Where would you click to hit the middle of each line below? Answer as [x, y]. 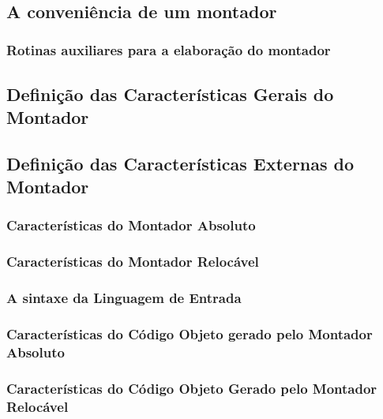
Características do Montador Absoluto [131, 225]
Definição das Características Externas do [180, 163]
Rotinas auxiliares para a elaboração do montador [169, 50]
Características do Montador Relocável [133, 262]
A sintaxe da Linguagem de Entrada [124, 298]
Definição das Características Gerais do [170, 94]
